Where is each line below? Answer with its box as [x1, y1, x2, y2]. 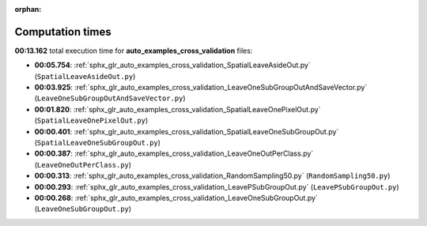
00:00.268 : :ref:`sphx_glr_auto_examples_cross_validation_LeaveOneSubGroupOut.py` [34, 193, 318, 202]
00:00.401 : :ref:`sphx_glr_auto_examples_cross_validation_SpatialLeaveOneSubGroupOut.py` [34, 126, 339, 136]
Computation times [14, 24, 111, 39]
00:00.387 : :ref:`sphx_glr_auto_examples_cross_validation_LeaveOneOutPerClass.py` [34, 149, 314, 158]
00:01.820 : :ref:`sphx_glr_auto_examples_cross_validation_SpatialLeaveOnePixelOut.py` [34, 104, 321, 114]
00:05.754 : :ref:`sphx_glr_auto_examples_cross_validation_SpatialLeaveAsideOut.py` [34, 60, 312, 70]
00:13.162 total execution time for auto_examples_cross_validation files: [14, 46, 253, 55]
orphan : [14, 5, 42, 13]
